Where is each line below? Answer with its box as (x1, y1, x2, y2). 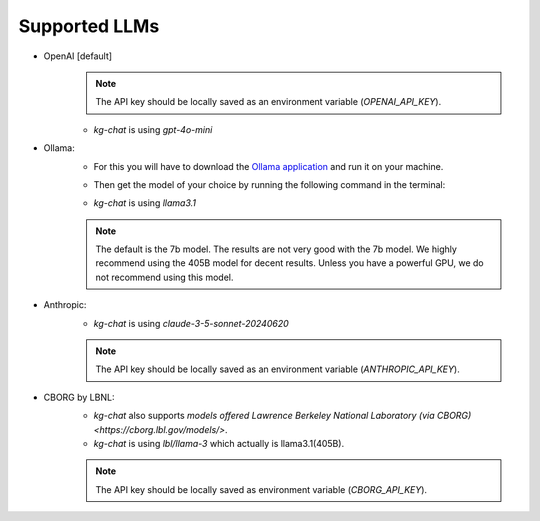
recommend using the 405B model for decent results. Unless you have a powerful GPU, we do (95, 257, 484, 269)
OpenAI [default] (43, 50, 113, 62)
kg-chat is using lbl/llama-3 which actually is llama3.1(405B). (93, 437, 345, 449)
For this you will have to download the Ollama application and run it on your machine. (93, 160, 444, 172)
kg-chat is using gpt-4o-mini (93, 123, 213, 135)
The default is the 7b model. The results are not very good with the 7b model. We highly (95, 243, 457, 255)
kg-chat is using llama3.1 (93, 197, 197, 209)
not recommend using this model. (95, 271, 234, 283)
